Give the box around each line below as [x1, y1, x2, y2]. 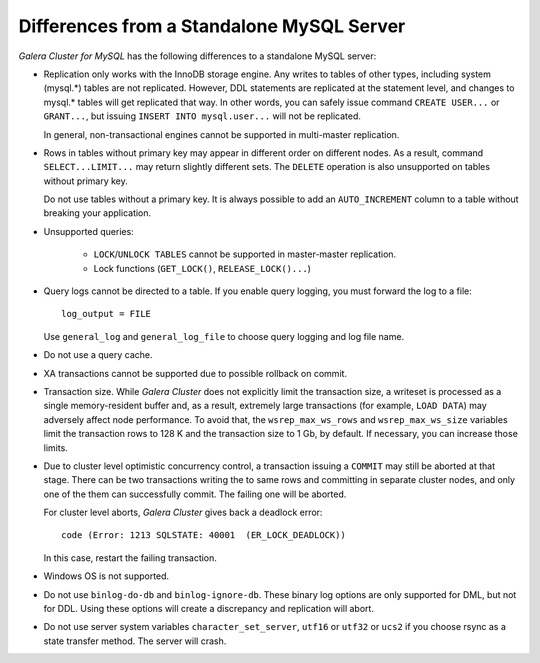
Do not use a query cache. [43, 349, 153, 361]
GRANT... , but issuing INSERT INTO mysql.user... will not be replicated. [43, 110, 362, 122]
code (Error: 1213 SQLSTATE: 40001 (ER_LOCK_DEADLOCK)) [61, 530, 347, 541]
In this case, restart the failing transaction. [43, 551, 217, 564]
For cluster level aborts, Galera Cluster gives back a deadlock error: [43, 506, 323, 519]
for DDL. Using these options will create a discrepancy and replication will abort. [43, 603, 375, 615]
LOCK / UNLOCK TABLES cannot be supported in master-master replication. [93, 248, 397, 260]
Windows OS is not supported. [43, 570, 170, 582]
